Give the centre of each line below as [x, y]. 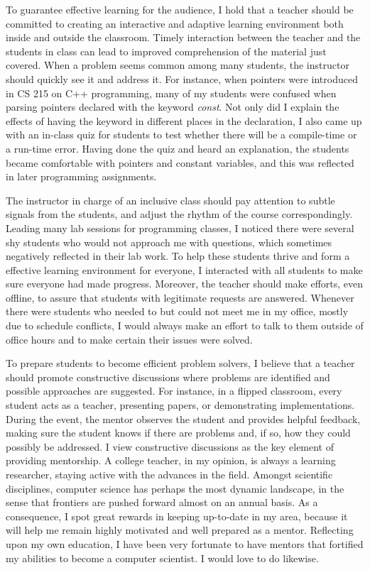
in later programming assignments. [81, 176]
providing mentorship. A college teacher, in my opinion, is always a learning [171, 460]
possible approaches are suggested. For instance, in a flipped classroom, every [174, 391]
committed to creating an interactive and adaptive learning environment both [175, 23]
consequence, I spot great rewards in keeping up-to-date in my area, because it [177, 516]
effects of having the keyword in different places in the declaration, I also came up [184, 120]
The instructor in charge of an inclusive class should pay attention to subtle [170, 200]
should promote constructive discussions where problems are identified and [168, 377]
